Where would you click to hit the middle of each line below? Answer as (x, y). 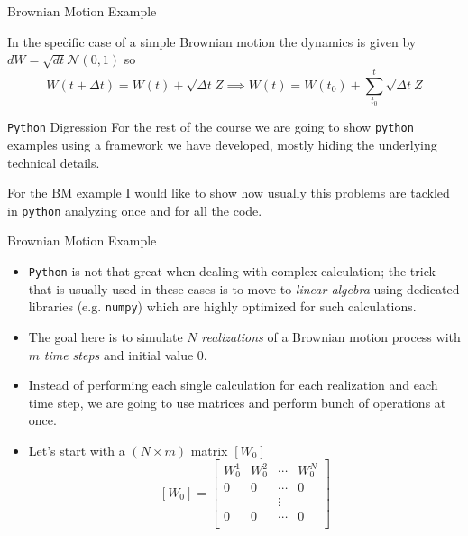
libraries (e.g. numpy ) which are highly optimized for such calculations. (222, 306)
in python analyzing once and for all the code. (135, 210)
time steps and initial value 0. (125, 354)
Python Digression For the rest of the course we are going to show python (211, 127)
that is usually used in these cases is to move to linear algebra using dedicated (244, 288)
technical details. (54, 162)
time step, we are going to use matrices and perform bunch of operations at (237, 402)
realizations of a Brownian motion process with (331, 336)
